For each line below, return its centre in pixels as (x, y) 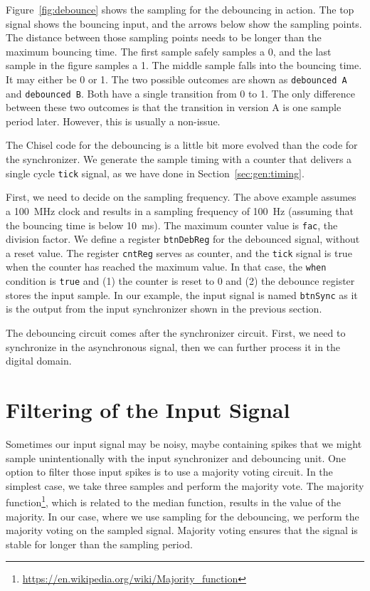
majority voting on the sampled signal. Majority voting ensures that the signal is (182, 530)
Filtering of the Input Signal (148, 409)
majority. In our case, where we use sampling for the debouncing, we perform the (183, 516)
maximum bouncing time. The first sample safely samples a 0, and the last (169, 51)
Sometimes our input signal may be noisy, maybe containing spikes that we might (184, 443)
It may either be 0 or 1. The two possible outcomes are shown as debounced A (176, 79)
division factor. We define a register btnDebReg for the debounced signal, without (183, 239)
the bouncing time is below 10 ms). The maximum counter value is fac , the (172, 225)
